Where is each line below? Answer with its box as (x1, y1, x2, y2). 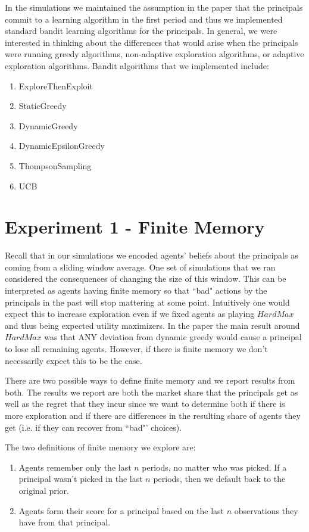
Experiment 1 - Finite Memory (5, 214, 265, 239)
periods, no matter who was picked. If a (142, 461, 287, 473)
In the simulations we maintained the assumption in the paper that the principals (5, 1, 303, 13)
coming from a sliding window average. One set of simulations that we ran (5, 260, 276, 273)
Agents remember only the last (18, 461, 132, 473)
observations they (234, 504, 298, 517)
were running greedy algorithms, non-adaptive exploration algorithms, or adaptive (5, 48, 304, 60)
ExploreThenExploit (18, 79, 93, 92)
